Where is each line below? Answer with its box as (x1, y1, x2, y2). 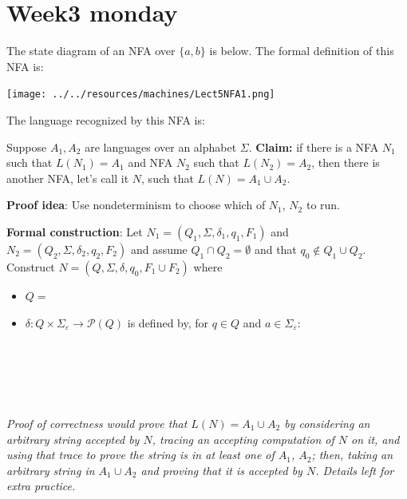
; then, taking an (311, 446, 393, 463)
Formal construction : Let (6, 223, 143, 240)
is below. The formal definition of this (209, 42, 394, 59)
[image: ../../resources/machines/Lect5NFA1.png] (6, 89, 275, 101)
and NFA (128, 154, 173, 171)
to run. (306, 196, 340, 213)
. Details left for (315, 461, 394, 478)
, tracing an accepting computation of (152, 430, 334, 447)
